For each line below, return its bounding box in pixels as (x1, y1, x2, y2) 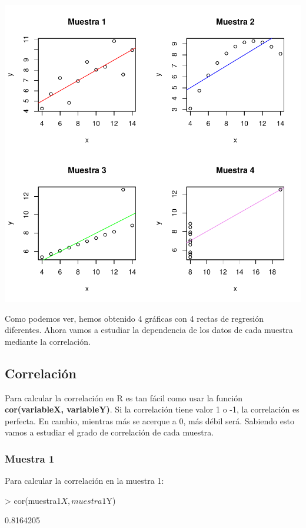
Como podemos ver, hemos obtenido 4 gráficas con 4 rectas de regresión (5, 312, 264, 324)
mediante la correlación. (5, 335, 91, 347)
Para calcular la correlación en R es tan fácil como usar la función (5, 391, 242, 404)
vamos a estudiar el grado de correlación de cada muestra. (5, 426, 214, 438)
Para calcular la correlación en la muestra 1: (5, 474, 164, 487)
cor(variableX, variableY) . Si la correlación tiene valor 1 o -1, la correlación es (5, 403, 300, 415)
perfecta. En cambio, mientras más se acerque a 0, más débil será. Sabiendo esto (5, 414, 294, 427)
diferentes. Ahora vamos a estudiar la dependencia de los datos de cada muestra (5, 324, 293, 336)
